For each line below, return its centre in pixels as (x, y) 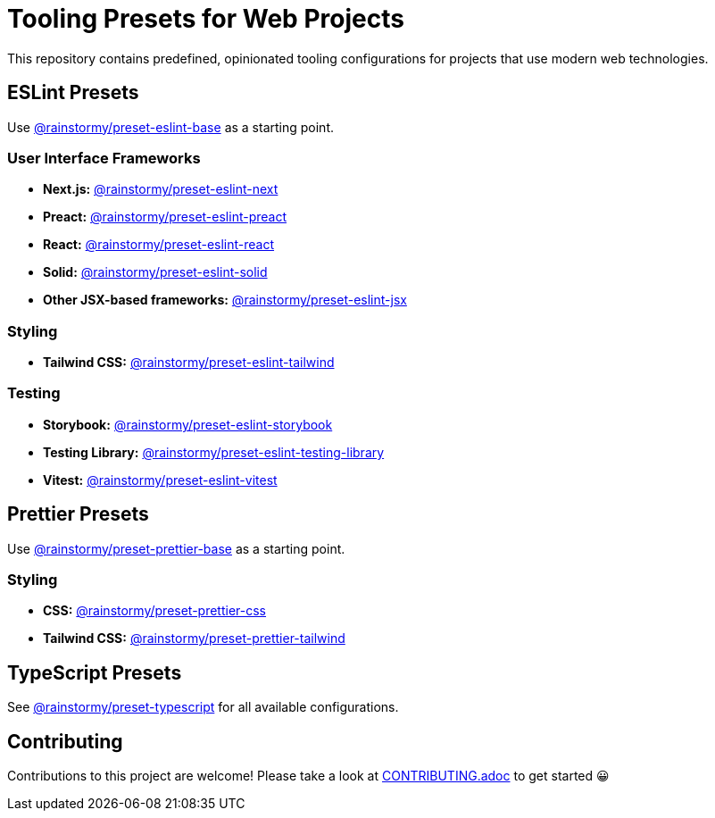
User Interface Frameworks (104, 158)
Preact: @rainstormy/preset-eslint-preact (165, 217)
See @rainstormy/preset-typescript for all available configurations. (203, 707)
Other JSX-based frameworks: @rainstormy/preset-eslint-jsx (225, 300)
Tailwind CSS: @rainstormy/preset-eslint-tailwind (189, 363)
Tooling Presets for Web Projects (206, 19)
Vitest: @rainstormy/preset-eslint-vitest (160, 480)
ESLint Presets (73, 93)
